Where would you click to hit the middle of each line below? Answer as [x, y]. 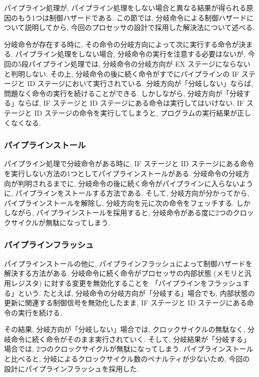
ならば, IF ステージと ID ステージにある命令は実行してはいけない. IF [131, 103]
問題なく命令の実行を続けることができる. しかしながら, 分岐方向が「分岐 [124, 93]
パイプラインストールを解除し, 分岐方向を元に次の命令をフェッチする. [119, 203]
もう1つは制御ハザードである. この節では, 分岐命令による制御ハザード [132, 17]
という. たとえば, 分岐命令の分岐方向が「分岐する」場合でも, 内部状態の [136, 293]
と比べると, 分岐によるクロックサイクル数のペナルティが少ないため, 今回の [127, 359]
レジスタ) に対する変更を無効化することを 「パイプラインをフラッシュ [126, 283]
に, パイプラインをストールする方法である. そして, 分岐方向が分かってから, [127, 193]
